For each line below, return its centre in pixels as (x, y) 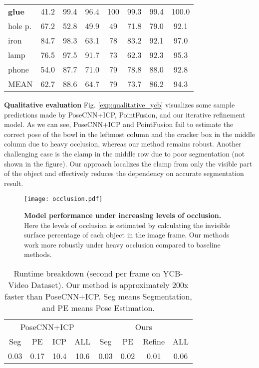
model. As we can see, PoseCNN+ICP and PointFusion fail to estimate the (119, 124)
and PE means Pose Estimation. (98, 307)
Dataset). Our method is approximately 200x (110, 284)
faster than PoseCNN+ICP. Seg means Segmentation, (98, 296)
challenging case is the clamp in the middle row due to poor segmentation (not (125, 153)
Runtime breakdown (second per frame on (87, 273)
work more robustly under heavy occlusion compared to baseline (122, 244)
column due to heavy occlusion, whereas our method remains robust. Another (123, 144)
